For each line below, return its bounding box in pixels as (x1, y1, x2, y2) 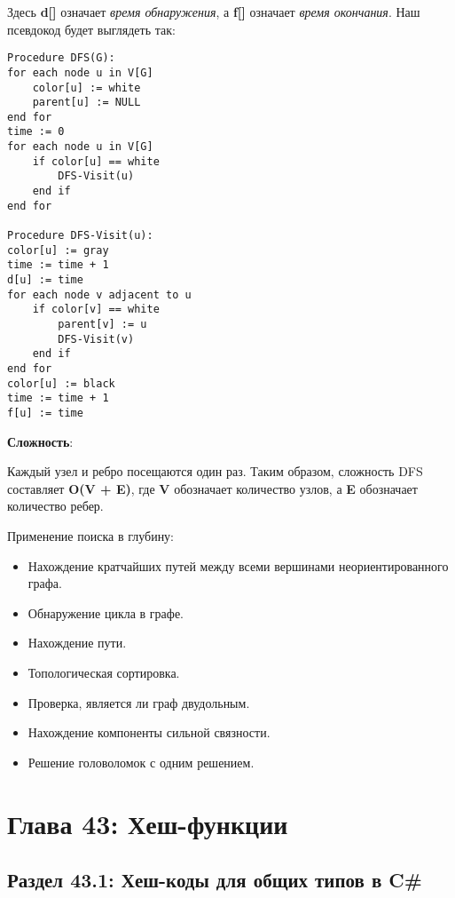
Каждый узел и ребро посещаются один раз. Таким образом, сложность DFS (7, 462, 423, 481)
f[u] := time (7, 406, 83, 419)
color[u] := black (7, 377, 115, 390)
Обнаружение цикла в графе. (27, 603, 184, 622)
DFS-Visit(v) (58, 332, 135, 346)
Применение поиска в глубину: (7, 526, 175, 544)
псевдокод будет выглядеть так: (7, 20, 176, 38)
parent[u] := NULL (32, 96, 141, 109)
